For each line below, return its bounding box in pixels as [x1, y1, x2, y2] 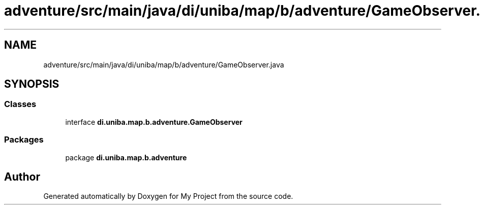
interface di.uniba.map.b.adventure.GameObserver [65, 117, 243, 126]
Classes [4, 99, 37, 110]
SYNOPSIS [4, 78, 59, 91]
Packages [4, 134, 44, 145]
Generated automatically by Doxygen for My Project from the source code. [43, 192, 293, 201]
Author [4, 170, 40, 183]
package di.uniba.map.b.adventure [65, 153, 187, 162]
